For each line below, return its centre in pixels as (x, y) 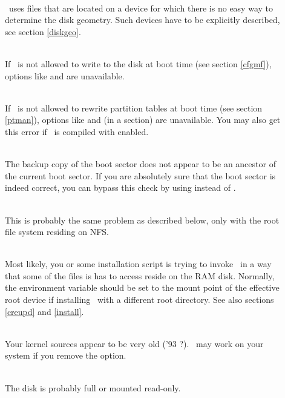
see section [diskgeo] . (43, 31)
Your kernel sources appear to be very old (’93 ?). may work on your (134, 343)
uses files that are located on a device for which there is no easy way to (141, 8)
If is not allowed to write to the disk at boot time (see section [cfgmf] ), (138, 63)
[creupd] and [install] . (44, 311)
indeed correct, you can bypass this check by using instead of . (120, 187)
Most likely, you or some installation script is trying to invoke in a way (138, 264)
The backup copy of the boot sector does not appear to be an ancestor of (140, 164)
